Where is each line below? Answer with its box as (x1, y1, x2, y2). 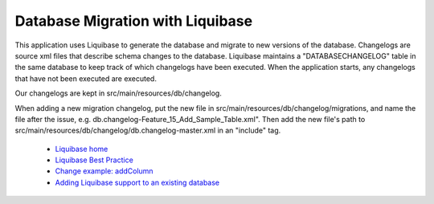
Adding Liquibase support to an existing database (55, 177, 220, 187)
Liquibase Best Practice (55, 155, 134, 165)
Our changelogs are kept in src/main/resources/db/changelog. (14, 88, 223, 98)
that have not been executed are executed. (14, 73, 157, 84)
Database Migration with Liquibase (14, 12, 253, 30)
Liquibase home (55, 144, 108, 153)
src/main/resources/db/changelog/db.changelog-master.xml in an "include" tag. (14, 125, 281, 136)
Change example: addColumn (55, 166, 154, 176)
